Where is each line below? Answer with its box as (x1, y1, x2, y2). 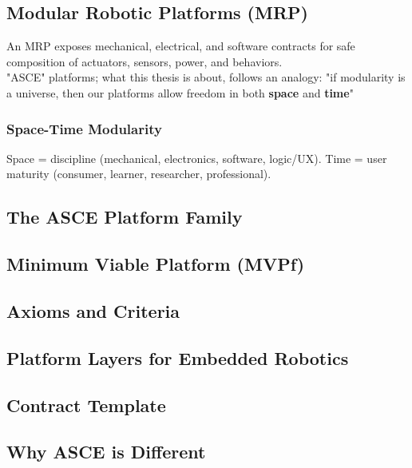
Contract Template (6, 392, 166, 417)
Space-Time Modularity (6, 118, 162, 138)
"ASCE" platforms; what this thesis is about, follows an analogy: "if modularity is (6, 69, 406, 85)
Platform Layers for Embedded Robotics (6, 345, 349, 370)
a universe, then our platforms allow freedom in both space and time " (6, 84, 354, 101)
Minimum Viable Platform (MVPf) (6, 252, 305, 276)
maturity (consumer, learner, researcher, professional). (6, 165, 271, 182)
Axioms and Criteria (6, 298, 180, 323)
